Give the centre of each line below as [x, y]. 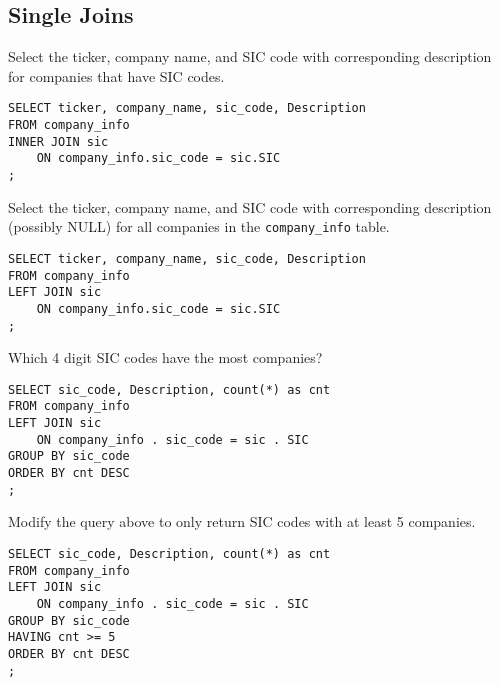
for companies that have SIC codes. [116, 75]
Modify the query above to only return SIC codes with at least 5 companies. [242, 521]
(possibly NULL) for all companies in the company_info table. [199, 226]
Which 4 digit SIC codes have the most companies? [165, 357]
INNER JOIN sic [58, 141]
